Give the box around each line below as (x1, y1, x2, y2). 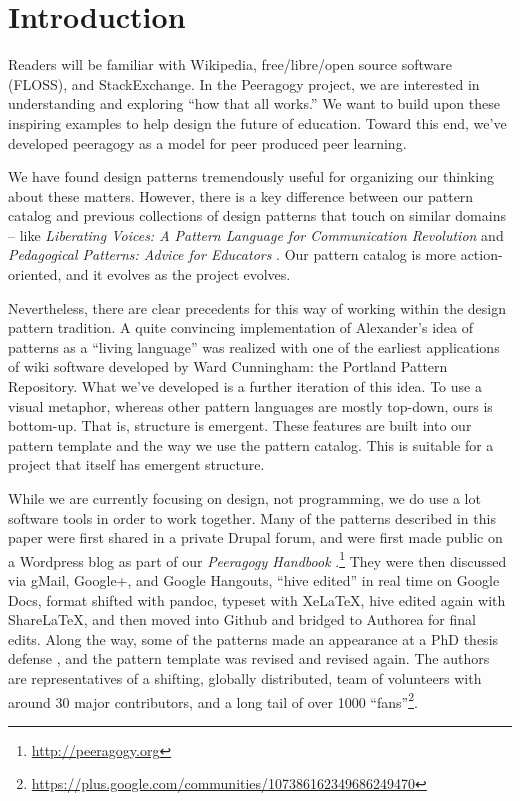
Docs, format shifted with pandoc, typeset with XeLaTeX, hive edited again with (8, 589, 506, 610)
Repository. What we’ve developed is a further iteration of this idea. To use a (8, 376, 482, 397)
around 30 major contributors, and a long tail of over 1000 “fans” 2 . (8, 688, 418, 712)
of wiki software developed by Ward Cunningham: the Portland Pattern (8, 356, 448, 377)
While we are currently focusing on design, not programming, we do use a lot (8, 488, 481, 508)
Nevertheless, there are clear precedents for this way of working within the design (8, 297, 507, 318)
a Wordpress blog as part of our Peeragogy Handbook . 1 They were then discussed (8, 547, 507, 571)
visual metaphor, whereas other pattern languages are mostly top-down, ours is (8, 395, 493, 416)
